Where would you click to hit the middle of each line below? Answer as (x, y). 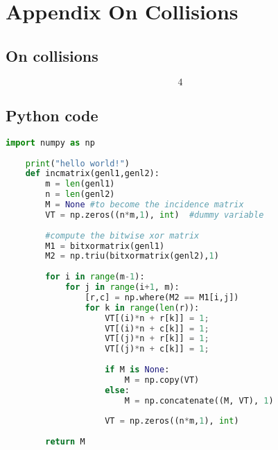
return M (65, 442)
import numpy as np (50, 142)
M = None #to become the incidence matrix (145, 205)
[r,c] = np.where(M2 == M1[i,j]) (162, 297)
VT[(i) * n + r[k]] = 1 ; (157, 318)
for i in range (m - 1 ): (95, 277)
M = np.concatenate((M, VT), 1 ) (199, 400)
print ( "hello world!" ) (78, 163)
